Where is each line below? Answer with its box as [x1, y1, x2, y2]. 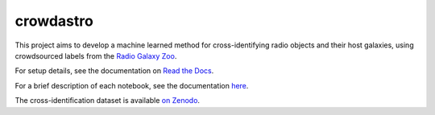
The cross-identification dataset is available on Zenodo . [14, 96, 201, 105]
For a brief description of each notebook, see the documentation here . [14, 80, 249, 90]
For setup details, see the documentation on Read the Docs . [14, 66, 214, 76]
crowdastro [14, 12, 94, 30]
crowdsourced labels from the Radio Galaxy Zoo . [14, 51, 177, 60]
